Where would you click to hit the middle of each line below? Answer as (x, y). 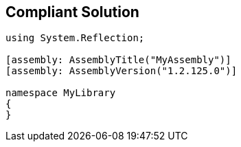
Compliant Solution (72, 12)
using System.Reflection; (75, 38)
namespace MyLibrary (61, 93)
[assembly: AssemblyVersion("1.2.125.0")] (122, 71)
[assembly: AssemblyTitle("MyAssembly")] (118, 60)
